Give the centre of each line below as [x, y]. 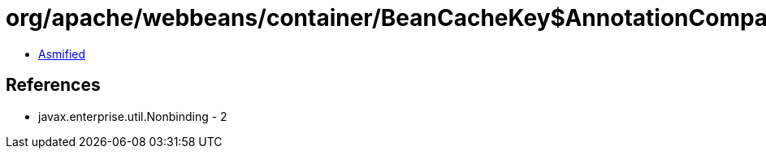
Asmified [62, 54]
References [53, 85]
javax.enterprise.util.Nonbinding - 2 [133, 116]
